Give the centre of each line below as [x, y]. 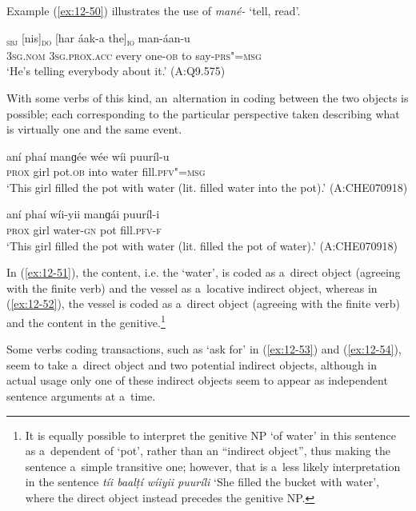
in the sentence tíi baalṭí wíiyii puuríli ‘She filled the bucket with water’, [202, 482]
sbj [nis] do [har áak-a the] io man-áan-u [98, 38]
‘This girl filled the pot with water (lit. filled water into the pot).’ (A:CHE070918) [207, 187]
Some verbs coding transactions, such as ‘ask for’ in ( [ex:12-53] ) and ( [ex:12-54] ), [204, 349]
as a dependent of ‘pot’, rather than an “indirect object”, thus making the [208, 451]
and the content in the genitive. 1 [86, 321]
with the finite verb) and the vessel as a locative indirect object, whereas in [192, 287]
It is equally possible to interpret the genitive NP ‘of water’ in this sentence [210, 435]
